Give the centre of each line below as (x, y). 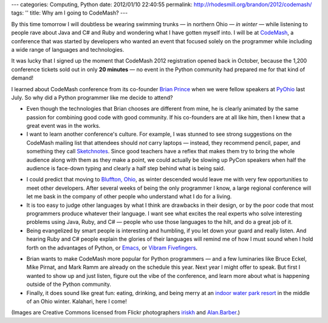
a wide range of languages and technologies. (68, 49)
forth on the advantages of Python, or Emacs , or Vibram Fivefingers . (112, 248)
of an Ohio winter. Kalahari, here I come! (77, 301)
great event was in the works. (63, 126)
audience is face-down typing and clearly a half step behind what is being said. (126, 168)
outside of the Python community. (69, 284)
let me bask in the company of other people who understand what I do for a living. (129, 196)
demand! (22, 78)
